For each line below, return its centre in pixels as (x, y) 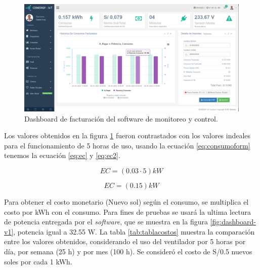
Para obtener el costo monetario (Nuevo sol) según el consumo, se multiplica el (126, 201)
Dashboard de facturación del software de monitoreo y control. (121, 118)
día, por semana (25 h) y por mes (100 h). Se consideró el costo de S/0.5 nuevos (128, 251)
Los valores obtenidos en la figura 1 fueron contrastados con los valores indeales (127, 136)
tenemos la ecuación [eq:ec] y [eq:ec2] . (62, 155)
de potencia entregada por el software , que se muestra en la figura (106, 222)
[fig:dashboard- (233, 222)
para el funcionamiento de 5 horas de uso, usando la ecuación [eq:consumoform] (127, 145)
